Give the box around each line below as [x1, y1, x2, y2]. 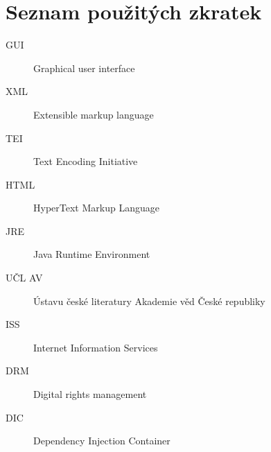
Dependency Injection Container [33, 433, 171, 448]
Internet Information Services [33, 340, 158, 354]
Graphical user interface [33, 60, 135, 75]
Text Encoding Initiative [33, 154, 138, 168]
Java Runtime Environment [33, 247, 150, 261]
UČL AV [6, 270, 43, 285]
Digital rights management [33, 387, 147, 401]
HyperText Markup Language [33, 200, 159, 215]
